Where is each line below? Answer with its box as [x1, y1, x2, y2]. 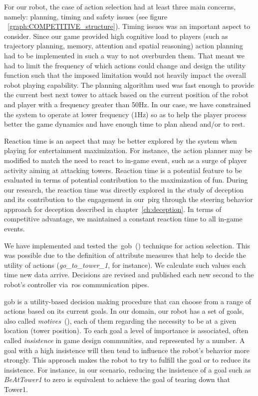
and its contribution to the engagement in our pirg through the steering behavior [4, 194, 253, 204]
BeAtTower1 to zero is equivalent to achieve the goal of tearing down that [4, 374, 230, 385]
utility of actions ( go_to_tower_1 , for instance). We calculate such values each [4, 259, 246, 270]
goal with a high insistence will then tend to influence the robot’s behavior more [4, 345, 250, 355]
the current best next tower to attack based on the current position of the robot [4, 89, 249, 100]
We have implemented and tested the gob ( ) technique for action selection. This [4, 240, 250, 250]
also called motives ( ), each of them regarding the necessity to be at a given [4, 315, 237, 326]
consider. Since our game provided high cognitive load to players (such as [4, 30, 228, 41]
